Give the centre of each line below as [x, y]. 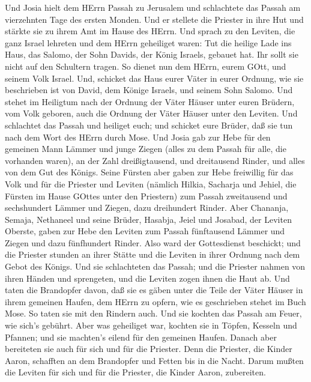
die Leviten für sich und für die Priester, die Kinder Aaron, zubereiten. [135, 372]
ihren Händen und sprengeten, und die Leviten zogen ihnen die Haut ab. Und [147, 278]
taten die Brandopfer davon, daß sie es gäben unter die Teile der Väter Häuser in [154, 290]
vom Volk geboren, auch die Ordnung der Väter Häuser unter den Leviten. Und [151, 113]
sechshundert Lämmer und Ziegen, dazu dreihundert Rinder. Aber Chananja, [147, 208]
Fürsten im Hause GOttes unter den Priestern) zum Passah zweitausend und [146, 196]
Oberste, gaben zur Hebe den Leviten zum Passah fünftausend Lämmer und [145, 231]
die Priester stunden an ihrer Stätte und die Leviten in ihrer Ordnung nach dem [152, 254]
